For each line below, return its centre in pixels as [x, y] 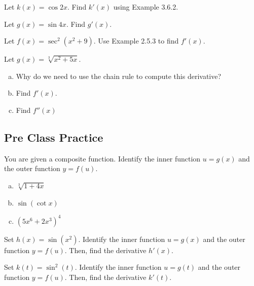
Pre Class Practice [54, 137]
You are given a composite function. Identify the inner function [102, 158]
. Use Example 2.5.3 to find [136, 41]
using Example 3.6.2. [146, 7]
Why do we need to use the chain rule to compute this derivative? [119, 76]
